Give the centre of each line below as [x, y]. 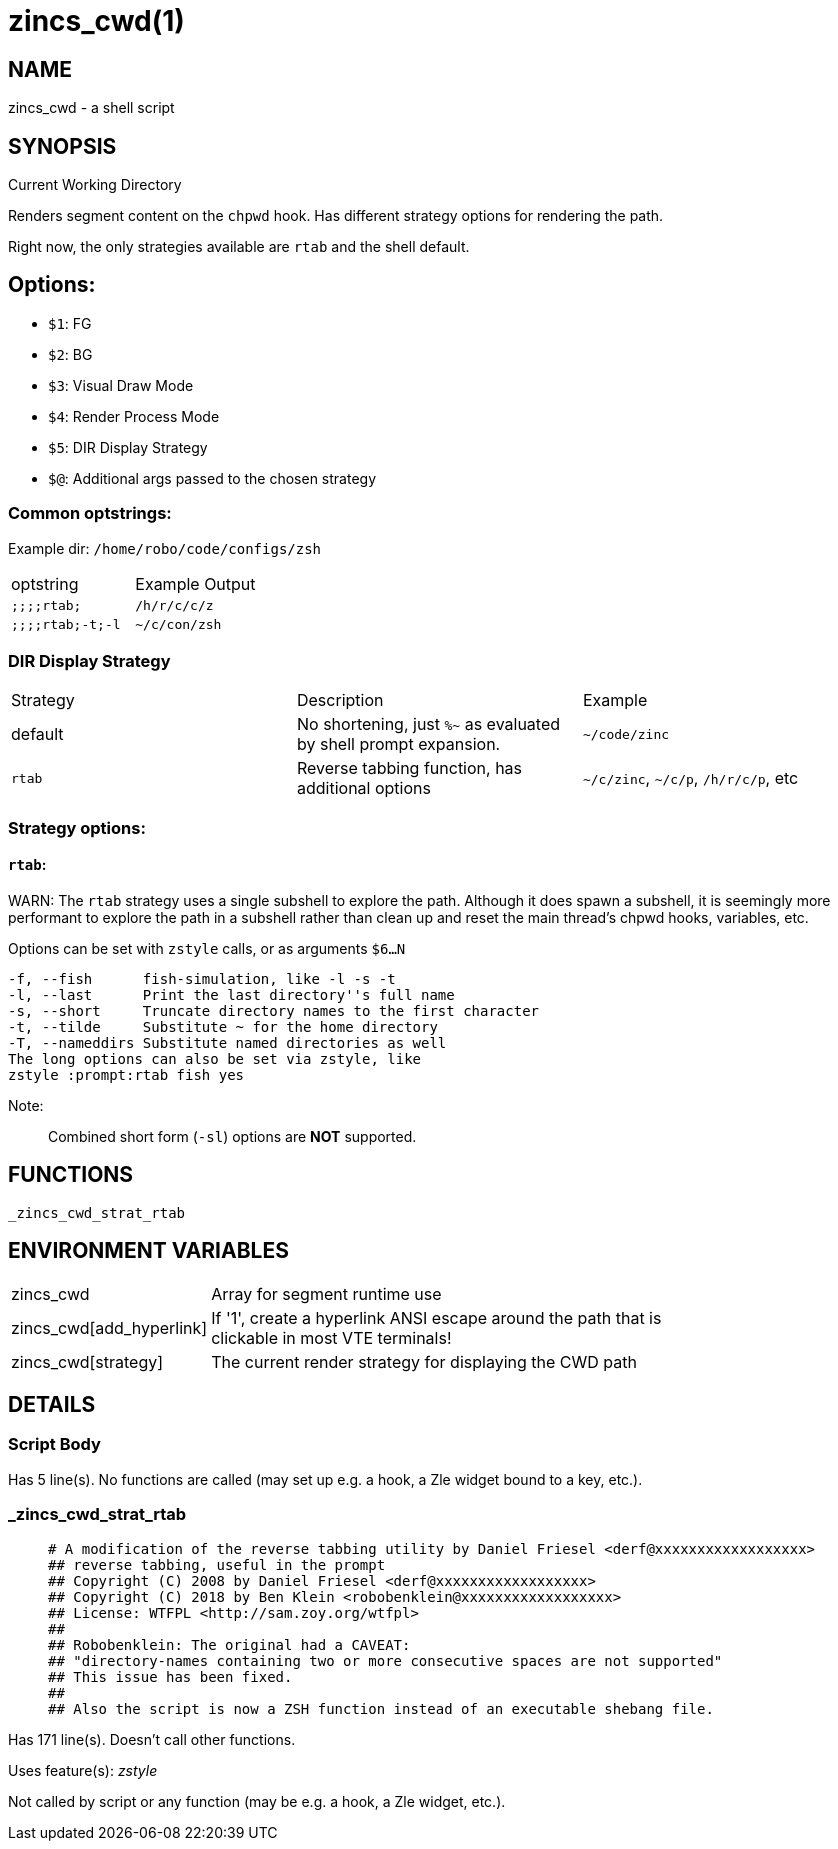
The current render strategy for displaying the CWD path [424, 1361]
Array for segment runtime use [326, 1293]
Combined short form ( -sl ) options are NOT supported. [232, 1136]
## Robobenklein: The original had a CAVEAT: [229, 1644]
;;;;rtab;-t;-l [66, 624]
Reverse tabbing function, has [409, 768]
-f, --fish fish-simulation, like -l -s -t [202, 978]
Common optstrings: [90, 513]
